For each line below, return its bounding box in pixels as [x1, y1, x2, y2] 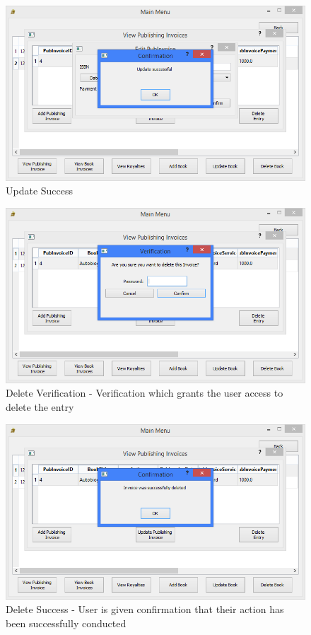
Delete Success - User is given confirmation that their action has [6, 602, 284, 617]
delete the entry [6, 400, 74, 414]
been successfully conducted [6, 615, 127, 630]
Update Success [6, 183, 74, 198]
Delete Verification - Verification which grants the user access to [6, 385, 283, 400]
